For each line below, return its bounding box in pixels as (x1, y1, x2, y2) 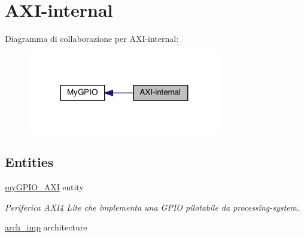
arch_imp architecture (5, 221, 87, 233)
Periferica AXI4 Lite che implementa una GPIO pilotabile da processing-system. (5, 200, 300, 213)
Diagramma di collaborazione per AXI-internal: (5, 32, 179, 45)
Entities (5, 153, 54, 171)
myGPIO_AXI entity (5, 181, 84, 193)
